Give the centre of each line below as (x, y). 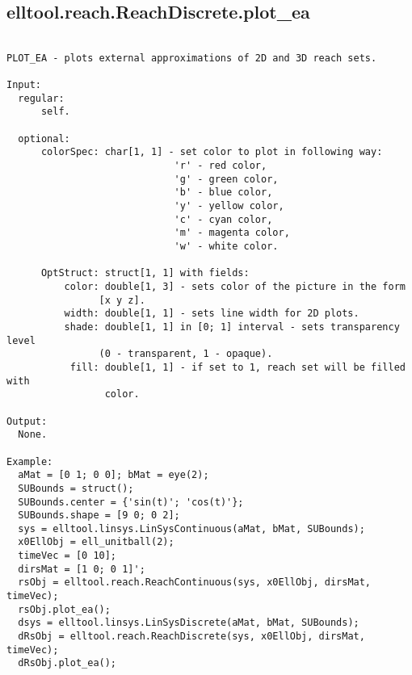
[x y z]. (122, 300)
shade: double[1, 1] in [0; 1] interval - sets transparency (232, 327)
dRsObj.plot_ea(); (67, 663)
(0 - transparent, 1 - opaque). (186, 354)
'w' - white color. (226, 247)
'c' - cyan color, (223, 219)
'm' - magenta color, (232, 233)
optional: (44, 138)
